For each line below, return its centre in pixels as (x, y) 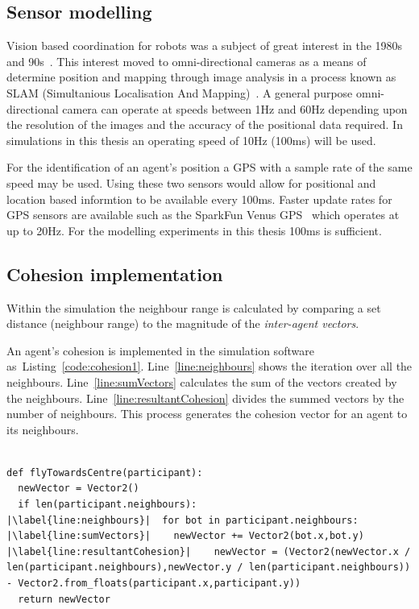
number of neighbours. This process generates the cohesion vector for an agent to (207, 414)
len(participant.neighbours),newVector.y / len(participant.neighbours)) (209, 568)
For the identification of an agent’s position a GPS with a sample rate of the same (209, 167)
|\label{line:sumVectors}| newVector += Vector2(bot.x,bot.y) (185, 536)
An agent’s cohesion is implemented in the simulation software (160, 350)
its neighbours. (43, 429)
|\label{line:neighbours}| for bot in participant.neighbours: (183, 520)
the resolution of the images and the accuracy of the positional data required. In (205, 124)
